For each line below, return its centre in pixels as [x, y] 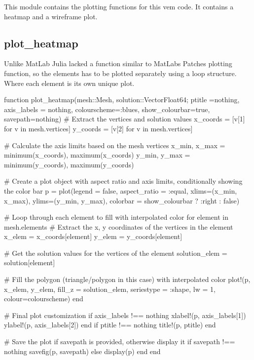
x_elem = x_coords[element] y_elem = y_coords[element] [93, 236]
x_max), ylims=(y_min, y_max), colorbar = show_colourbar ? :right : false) [122, 200]
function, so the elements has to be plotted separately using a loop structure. [120, 73]
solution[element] [30, 262]
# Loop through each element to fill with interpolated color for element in [116, 217]
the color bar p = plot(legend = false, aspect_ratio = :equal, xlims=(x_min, [121, 190]
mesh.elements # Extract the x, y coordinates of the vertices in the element [119, 226]
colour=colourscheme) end [44, 299]
